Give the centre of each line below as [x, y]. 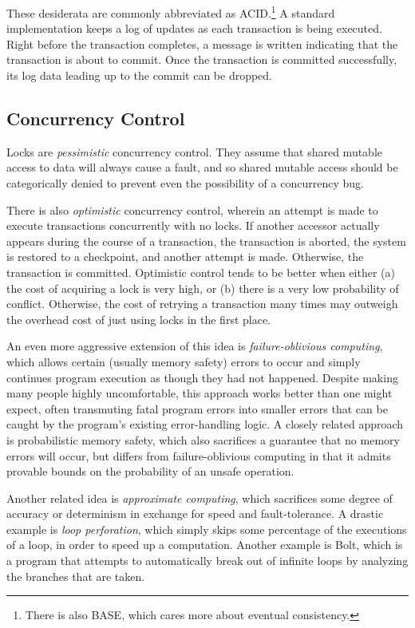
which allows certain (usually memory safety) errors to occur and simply [184, 361]
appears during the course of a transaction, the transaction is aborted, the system [206, 241]
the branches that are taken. [76, 576]
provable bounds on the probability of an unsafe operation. [150, 471]
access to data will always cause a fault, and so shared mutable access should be [202, 167]
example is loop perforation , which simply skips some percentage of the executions [207, 529]
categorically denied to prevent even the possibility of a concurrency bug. [185, 183]
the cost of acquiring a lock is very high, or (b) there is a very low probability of [203, 288]
